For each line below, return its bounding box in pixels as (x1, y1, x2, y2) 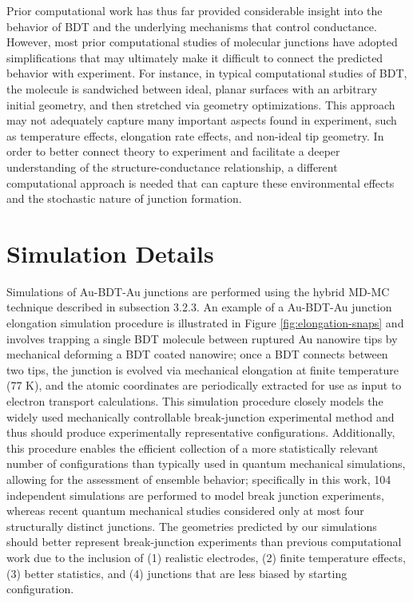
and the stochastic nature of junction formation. (6, 190, 242, 207)
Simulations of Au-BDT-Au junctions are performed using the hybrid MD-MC (6, 283, 390, 299)
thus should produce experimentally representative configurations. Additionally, (6, 424, 395, 441)
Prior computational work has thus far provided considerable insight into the (6, 2, 383, 18)
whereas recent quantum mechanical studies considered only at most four (6, 502, 364, 519)
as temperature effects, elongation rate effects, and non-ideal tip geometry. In (6, 127, 384, 144)
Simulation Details (6, 236, 214, 269)
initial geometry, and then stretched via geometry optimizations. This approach (6, 96, 395, 113)
